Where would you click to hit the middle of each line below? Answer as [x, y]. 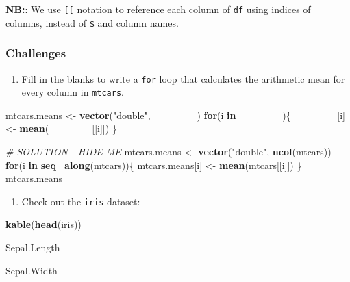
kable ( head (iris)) [43, 224]
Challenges [36, 53]
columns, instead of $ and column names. [92, 22]
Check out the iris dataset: [81, 201]
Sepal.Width [32, 270]
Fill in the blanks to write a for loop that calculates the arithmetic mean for [183, 78]
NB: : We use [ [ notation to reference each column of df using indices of [158, 9]
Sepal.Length [33, 247]
